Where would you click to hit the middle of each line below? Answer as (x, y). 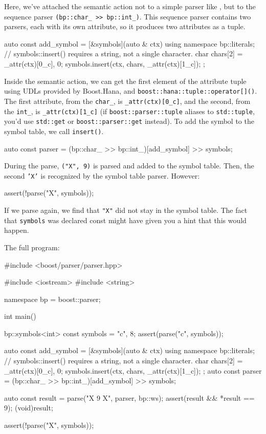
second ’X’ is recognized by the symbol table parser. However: (102, 175)
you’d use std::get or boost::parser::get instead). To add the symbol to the (129, 121)
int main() (20, 316)
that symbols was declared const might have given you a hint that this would (125, 220)
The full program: (32, 247)
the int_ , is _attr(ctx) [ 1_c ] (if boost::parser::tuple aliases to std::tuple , (129, 111)
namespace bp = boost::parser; (52, 299)
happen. (17, 230)
